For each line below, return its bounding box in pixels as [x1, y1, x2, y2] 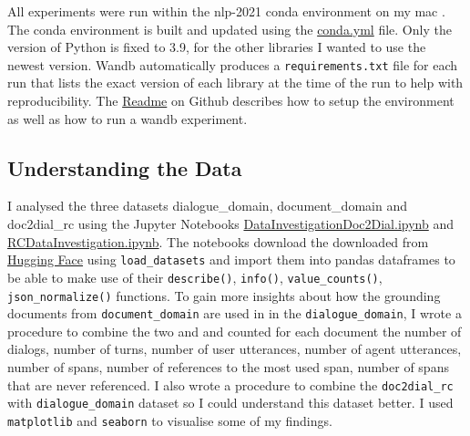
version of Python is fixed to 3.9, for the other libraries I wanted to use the [7, 37, 426, 57]
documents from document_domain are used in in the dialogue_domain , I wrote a [7, 304, 462, 323]
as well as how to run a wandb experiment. [7, 109, 248, 128]
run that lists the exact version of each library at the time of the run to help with [7, 73, 464, 92]
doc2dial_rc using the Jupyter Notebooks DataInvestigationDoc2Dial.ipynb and [7, 214, 454, 234]
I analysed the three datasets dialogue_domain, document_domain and [7, 196, 407, 215]
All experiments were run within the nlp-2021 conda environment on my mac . [7, 2, 445, 20]
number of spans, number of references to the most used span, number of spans [7, 358, 449, 377]
